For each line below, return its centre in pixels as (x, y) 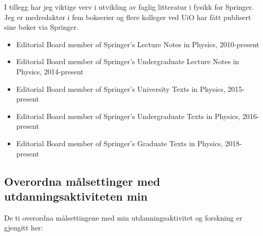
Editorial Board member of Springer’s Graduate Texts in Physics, (119, 143)
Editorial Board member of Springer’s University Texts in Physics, (121, 88)
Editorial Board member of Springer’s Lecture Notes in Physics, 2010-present (138, 44)
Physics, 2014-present (50, 71)
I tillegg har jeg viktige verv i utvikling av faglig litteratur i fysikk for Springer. (129, 7)
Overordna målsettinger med (82, 181)
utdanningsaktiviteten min (76, 196)
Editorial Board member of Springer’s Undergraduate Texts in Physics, (128, 116)
